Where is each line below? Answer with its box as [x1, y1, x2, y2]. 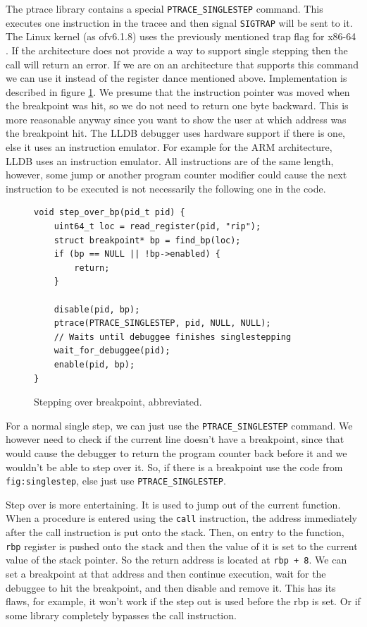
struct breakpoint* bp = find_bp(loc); [54, 235, 241, 245]
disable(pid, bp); [54, 304, 140, 315]
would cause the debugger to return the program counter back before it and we [6, 446, 347, 460]
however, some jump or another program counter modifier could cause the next [6, 167, 347, 182]
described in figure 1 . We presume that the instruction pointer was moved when [6, 84, 350, 99]
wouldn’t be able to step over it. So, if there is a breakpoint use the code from [6, 459, 343, 474]
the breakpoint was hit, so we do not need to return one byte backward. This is [6, 98, 349, 113]
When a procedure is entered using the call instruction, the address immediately [6, 511, 357, 525]
